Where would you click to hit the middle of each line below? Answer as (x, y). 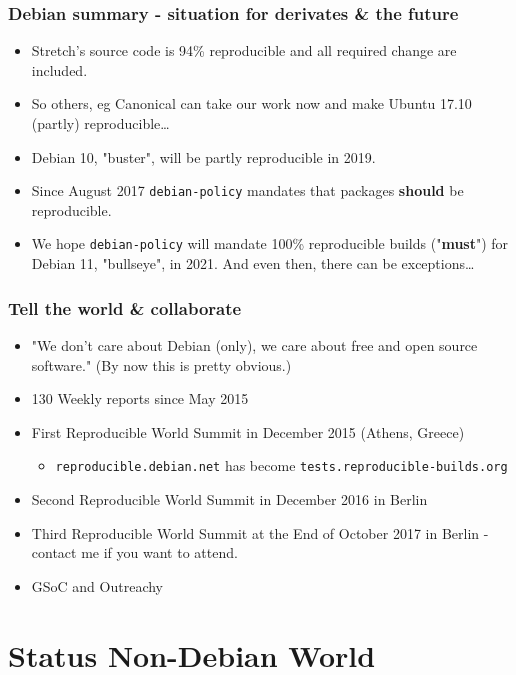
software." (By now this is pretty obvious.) (161, 364)
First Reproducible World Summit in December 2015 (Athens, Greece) (248, 431)
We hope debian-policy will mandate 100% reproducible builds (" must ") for (270, 243)
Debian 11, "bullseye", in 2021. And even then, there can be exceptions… (253, 263)
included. (59, 69)
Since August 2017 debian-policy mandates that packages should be (247, 190)
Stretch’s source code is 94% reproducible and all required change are (244, 50)
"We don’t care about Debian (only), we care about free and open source (254, 344)
